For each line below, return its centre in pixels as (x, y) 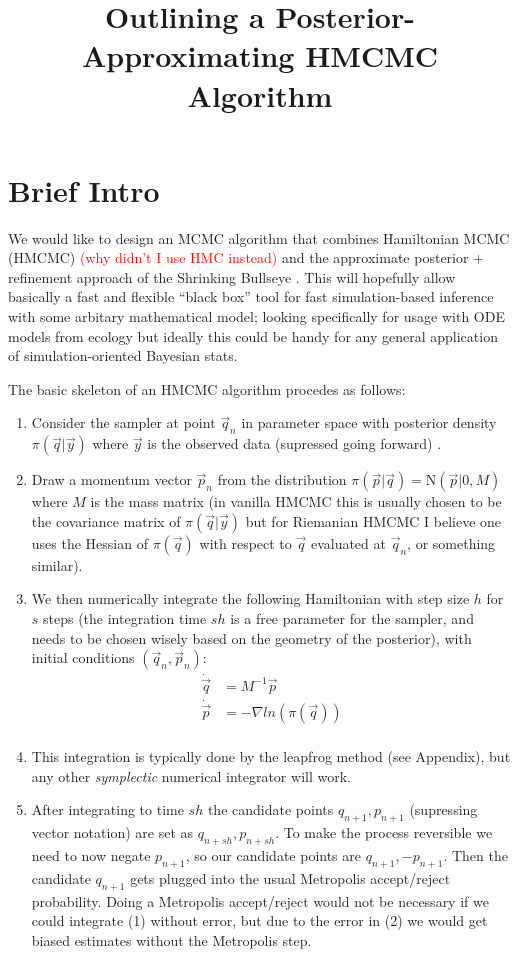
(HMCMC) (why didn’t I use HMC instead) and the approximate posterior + (246, 257)
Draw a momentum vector (111, 479)
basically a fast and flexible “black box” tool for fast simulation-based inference (251, 296)
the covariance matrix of (106, 520)
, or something (451, 542)
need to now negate (91, 854)
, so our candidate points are (273, 854)
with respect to (245, 542)
